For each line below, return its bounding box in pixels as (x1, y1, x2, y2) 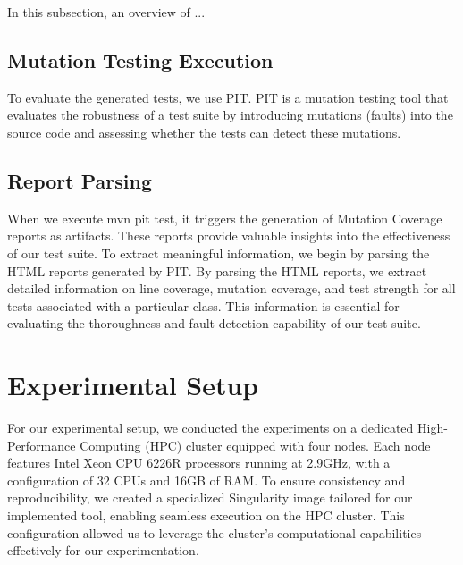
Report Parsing (7, 166, 152, 194)
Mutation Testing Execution (7, 46, 274, 73)
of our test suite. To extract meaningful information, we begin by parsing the (7, 243, 430, 262)
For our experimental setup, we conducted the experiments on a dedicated (7, 418, 414, 437)
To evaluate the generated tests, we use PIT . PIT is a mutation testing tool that (7, 88, 449, 106)
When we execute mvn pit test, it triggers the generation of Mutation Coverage (7, 208, 442, 227)
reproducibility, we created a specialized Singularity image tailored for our (7, 488, 413, 507)
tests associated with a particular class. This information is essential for (7, 296, 400, 315)
